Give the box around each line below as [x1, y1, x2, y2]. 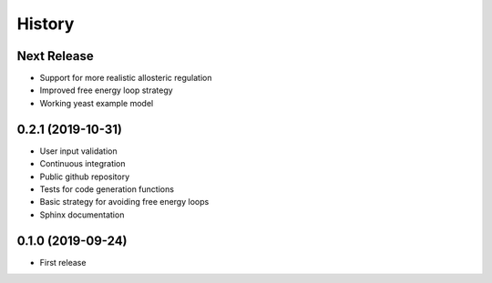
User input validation [39, 146, 118, 157]
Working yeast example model [39, 97, 154, 108]
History [16, 14, 75, 34]
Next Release [16, 48, 95, 64]
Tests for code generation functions [39, 183, 175, 195]
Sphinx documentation [39, 209, 125, 220]
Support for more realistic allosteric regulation [39, 73, 212, 84]
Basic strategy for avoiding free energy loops [39, 197, 210, 207]
